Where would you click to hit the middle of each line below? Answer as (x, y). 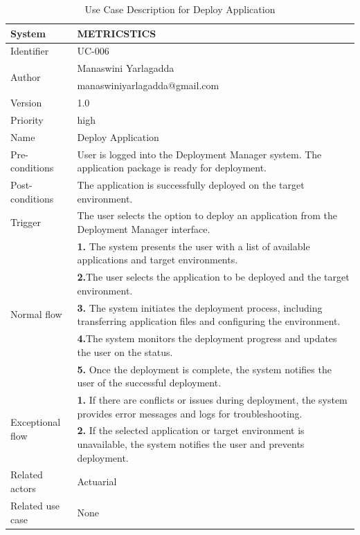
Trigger (26, 222)
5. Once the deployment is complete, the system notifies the (204, 369)
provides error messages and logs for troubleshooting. (190, 413)
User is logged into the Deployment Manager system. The (199, 154)
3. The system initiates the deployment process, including (200, 307)
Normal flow (36, 314)
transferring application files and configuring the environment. (209, 321)
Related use (35, 505)
